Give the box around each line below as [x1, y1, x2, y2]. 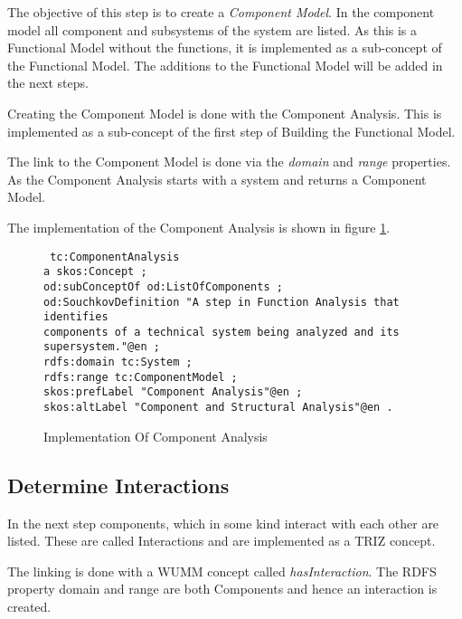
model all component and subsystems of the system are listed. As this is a [7, 20, 418, 39]
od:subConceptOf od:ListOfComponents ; [43, 280, 283, 293]
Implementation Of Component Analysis [43, 426, 268, 445]
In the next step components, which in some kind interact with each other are [7, 513, 439, 532]
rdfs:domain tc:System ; [43, 356, 193, 369]
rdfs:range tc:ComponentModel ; [43, 370, 238, 384]
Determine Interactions [7, 471, 230, 499]
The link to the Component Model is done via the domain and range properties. [7, 152, 451, 171]
